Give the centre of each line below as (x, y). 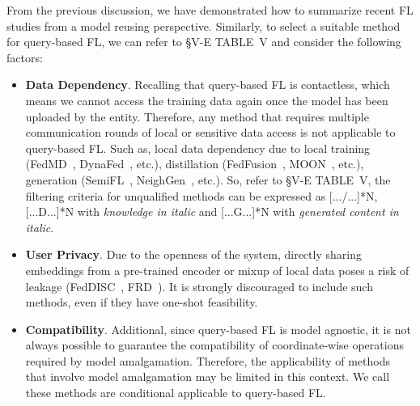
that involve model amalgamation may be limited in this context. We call (208, 376)
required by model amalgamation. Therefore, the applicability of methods (208, 360)
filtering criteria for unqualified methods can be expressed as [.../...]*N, (202, 195)
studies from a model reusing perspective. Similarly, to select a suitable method (204, 25)
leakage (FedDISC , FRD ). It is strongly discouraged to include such (199, 286)
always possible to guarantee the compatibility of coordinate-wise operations (214, 345)
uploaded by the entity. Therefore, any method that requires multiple (197, 116)
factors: (25, 57)
